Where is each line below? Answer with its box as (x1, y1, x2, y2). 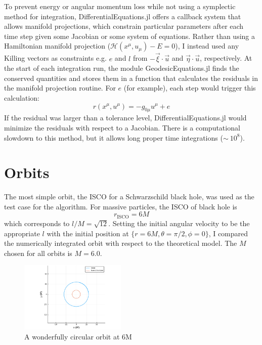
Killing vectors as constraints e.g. (4, 53, 107, 63)
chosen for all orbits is (4, 247, 72, 258)
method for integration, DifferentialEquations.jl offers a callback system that (4, 11, 241, 21)
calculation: (4, 92, 40, 103)
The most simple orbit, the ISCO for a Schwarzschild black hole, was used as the (4, 191, 254, 202)
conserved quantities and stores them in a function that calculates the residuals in (4, 72, 258, 83)
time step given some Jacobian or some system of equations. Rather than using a (4, 30, 255, 41)
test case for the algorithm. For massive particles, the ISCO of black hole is (4, 201, 237, 211)
